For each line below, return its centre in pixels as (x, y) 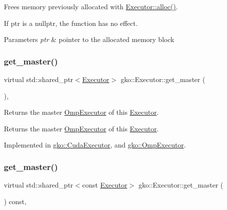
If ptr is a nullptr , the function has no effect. (71, 23)
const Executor (105, 185)
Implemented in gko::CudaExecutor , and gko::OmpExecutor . (95, 145)
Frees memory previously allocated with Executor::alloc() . (91, 6)
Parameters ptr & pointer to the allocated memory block (89, 39)
